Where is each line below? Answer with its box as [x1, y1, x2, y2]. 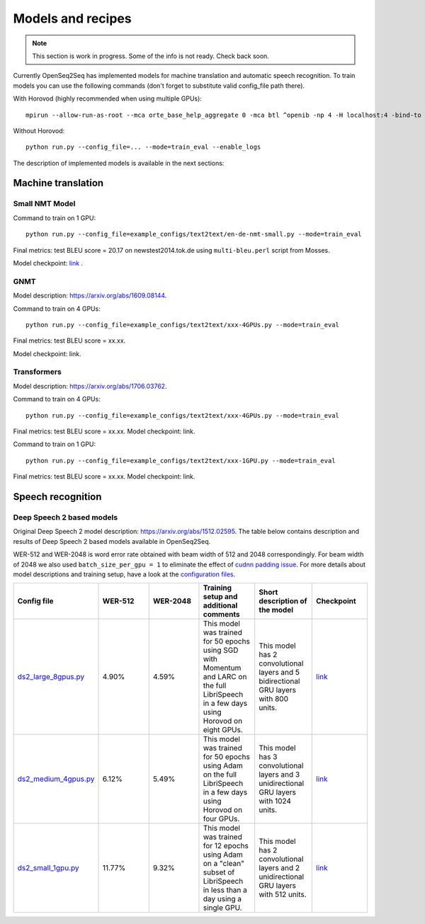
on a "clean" [203, 859, 244, 869]
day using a [203, 894, 242, 904]
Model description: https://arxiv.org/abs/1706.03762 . [13, 382, 167, 390]
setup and [203, 592, 238, 602]
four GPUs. [203, 814, 240, 824]
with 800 [259, 694, 288, 704]
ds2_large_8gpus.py [17, 672, 85, 682]
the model [259, 605, 294, 615]
